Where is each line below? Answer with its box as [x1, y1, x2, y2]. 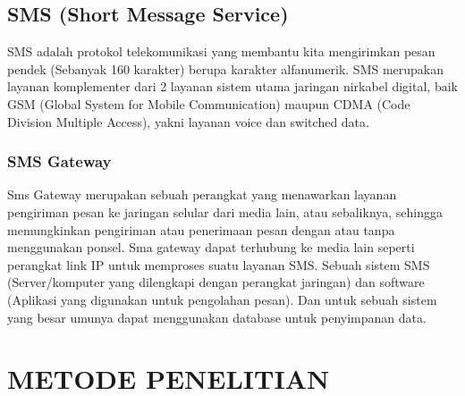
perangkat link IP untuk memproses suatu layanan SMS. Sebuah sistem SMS [7, 255, 430, 274]
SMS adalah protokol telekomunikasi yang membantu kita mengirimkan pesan [7, 42, 435, 61]
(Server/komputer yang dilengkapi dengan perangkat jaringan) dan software [7, 273, 425, 291]
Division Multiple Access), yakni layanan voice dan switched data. [7, 112, 369, 131]
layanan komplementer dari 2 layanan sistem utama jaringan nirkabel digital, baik [7, 77, 458, 96]
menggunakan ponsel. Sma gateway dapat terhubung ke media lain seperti [7, 238, 415, 257]
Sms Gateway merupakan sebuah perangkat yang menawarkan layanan [7, 185, 397, 204]
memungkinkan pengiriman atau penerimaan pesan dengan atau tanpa [7, 220, 395, 239]
